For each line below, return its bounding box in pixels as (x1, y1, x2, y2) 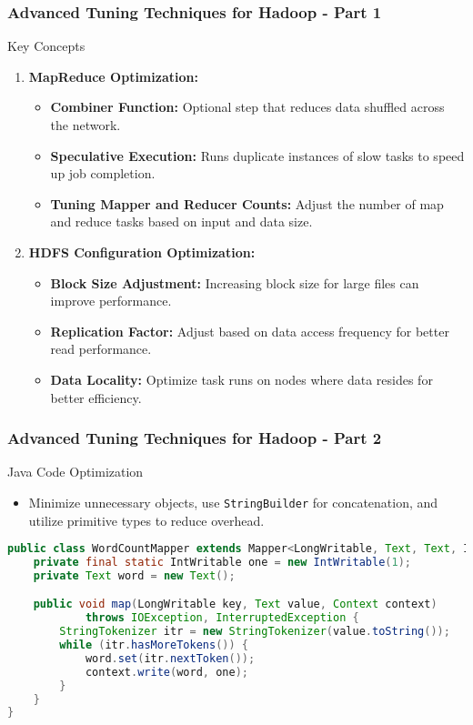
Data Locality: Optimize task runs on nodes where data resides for (50, 369, 433, 388)
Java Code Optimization (7, 462, 144, 481)
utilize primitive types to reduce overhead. (28, 510, 265, 529)
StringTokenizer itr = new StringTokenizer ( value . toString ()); (59, 625, 450, 639)
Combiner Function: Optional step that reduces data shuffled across (50, 97, 445, 116)
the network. (50, 116, 121, 134)
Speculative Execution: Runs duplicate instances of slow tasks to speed (50, 146, 465, 165)
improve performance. (50, 291, 172, 310)
